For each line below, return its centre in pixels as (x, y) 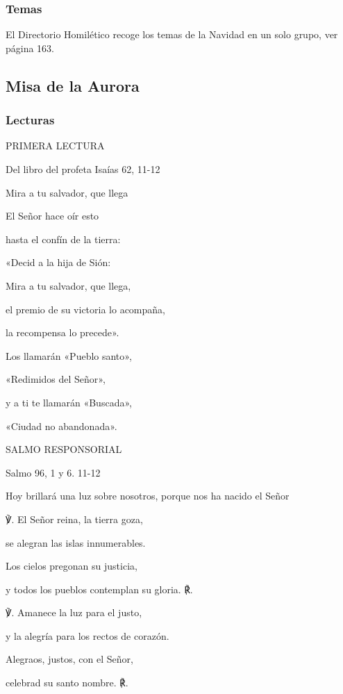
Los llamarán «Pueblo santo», (69, 355)
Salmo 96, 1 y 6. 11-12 (53, 472)
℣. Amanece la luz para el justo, (74, 612)
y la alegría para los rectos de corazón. (87, 635)
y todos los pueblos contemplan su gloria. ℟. (99, 589)
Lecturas (30, 120)
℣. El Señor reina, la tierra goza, (74, 519)
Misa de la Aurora (73, 85)
